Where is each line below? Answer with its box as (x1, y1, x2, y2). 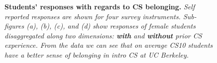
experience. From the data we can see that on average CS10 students (4, 40, 213, 50)
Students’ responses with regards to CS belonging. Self (4, 1, 195, 11)
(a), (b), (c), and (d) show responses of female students (26, 21, 196, 31)
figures (4, 21, 24, 31)
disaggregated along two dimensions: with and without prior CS (4, 30, 202, 40)
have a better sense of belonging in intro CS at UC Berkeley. (4, 49, 189, 60)
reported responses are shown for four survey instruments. (4, 11, 181, 21)
